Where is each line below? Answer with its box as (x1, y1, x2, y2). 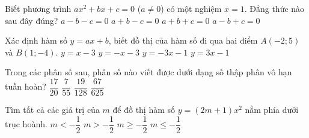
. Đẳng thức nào (244, 2, 305, 14)
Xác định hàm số (5, 34, 67, 47)
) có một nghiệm (161, 2, 222, 14)
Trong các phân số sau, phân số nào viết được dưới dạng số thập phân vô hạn (5, 66, 292, 78)
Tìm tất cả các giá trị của (5, 103, 100, 116)
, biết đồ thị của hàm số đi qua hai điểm (108, 34, 258, 47)
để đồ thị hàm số (112, 103, 176, 116)
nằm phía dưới (245, 103, 299, 116)
